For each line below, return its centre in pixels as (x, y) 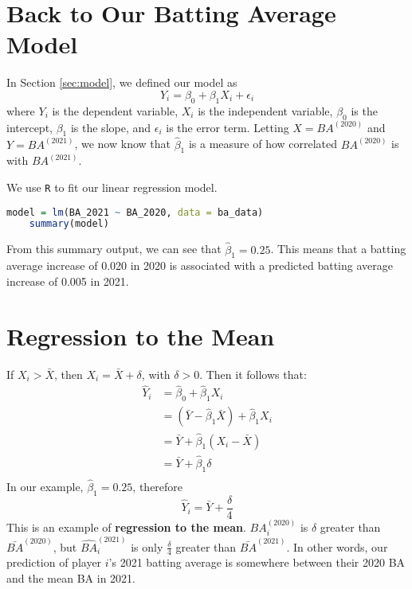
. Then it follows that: (253, 374)
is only (147, 546)
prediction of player (54, 562)
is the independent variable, (265, 110)
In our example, (45, 486)
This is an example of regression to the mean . (126, 527)
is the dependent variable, (115, 110)
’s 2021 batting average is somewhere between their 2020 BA (257, 562)
